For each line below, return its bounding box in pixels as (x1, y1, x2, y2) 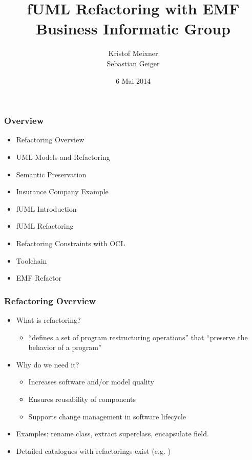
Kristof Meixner (108, 48, 158, 59)
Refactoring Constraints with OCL (16, 237, 125, 248)
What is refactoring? (16, 314, 81, 325)
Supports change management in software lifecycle (28, 411, 186, 421)
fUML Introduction (16, 203, 77, 214)
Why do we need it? (16, 359, 79, 370)
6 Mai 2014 (115, 75, 151, 86)
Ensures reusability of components (28, 393, 136, 404)
